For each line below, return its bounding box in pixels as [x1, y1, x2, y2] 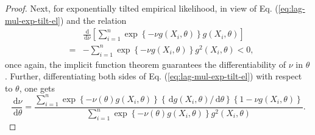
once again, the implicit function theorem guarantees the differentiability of [5, 57, 286, 70]
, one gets [19, 81, 55, 94]
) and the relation [60, 13, 127, 26]
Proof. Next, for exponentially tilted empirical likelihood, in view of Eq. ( [5, 2, 278, 14]
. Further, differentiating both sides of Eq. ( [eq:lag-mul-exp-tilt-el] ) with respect [5, 70, 302, 82]
